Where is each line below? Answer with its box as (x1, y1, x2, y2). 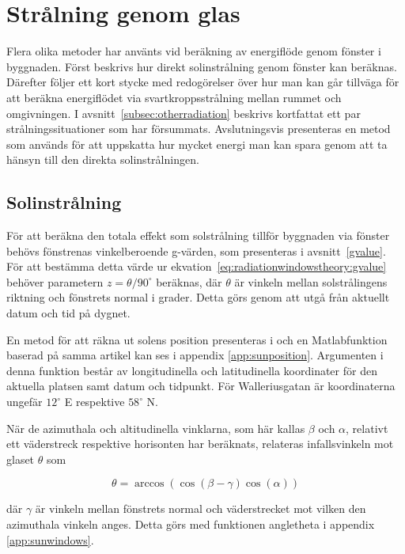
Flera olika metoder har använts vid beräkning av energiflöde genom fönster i (6, 43, 381, 59)
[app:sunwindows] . (6, 531, 94, 548)
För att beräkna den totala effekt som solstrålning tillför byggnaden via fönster (6, 227, 390, 244)
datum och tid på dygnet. (6, 305, 131, 321)
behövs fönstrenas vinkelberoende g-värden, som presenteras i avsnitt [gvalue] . (6, 242, 386, 259)
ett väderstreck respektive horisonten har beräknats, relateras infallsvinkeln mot (6, 435, 394, 452)
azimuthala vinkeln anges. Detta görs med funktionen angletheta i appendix (6, 515, 375, 532)
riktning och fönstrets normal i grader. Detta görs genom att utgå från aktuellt (6, 289, 390, 305)
